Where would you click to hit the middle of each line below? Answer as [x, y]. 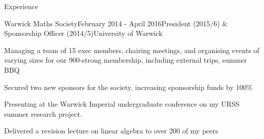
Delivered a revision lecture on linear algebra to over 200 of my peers [111, 131]
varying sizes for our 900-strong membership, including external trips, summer [126, 60]
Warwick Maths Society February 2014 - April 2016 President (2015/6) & [116, 23]
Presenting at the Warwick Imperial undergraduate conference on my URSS [122, 104]
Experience [21, 6]
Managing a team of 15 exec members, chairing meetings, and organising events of [132, 50]
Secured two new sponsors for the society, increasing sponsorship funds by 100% [128, 87]
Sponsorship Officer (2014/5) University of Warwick [83, 33]
